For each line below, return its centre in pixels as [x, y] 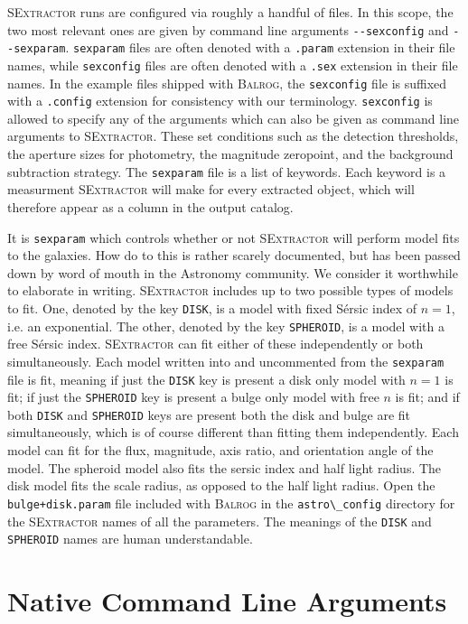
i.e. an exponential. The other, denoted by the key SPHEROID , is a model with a [226, 326]
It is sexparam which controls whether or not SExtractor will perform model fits [234, 237]
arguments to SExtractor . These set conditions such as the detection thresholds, [233, 136]
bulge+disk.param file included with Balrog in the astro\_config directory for [231, 503]
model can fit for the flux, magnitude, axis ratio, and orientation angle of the [220, 450]
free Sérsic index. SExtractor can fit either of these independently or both [215, 344]
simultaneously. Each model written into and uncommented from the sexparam [226, 361]
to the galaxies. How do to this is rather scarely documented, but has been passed [234, 255]
